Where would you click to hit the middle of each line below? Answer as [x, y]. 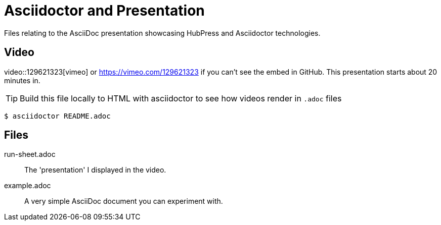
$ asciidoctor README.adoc [57, 116]
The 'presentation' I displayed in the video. [95, 170]
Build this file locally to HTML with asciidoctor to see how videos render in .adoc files [181, 98]
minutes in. [22, 80]
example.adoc [28, 186]
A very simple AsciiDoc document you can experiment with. [124, 201]
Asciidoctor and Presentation [104, 11]
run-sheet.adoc [30, 154]
